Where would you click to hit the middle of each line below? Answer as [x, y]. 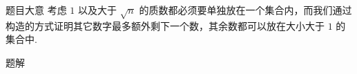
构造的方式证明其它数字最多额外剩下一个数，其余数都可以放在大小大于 [165, 25]
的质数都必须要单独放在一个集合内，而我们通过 [245, 10]
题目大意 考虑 [36, 10]
